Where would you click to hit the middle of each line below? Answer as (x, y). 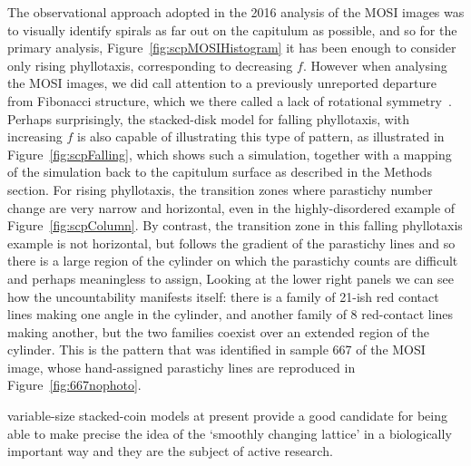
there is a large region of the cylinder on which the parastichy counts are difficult (233, 261)
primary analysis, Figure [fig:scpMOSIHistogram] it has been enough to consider (232, 48)
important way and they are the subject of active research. (170, 451)
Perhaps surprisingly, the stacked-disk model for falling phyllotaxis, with (209, 118)
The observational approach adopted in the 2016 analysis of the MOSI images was (236, 12)
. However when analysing (375, 65)
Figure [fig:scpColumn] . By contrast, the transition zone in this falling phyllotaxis (235, 225)
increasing (35, 136)
